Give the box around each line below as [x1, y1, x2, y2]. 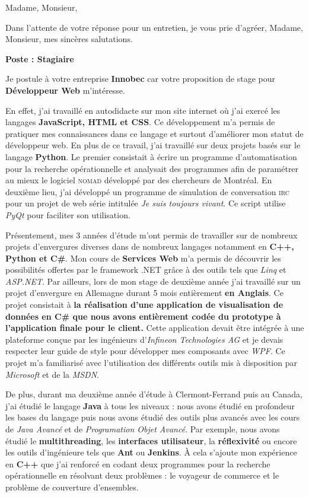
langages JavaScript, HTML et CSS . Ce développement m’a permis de [5, 116, 275, 128]
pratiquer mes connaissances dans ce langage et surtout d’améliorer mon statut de [5, 127, 304, 139]
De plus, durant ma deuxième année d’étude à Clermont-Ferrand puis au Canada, [5, 388, 302, 400]
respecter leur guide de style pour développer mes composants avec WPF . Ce [5, 345, 285, 357]
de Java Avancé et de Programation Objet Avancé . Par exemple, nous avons [5, 423, 280, 435]
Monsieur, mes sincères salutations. [5, 33, 133, 45]
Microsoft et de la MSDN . [5, 368, 99, 380]
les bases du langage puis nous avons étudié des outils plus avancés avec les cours [5, 411, 300, 423]
